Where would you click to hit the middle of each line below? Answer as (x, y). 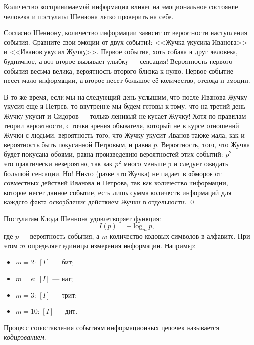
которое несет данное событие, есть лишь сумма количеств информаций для (118, 192)
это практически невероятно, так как (58, 163)
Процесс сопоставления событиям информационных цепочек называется (112, 327)
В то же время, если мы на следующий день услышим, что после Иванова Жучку (126, 96)
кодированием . (25, 337)
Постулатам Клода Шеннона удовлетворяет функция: (83, 218)
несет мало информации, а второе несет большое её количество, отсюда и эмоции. (127, 80)
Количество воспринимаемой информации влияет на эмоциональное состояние (121, 6)
